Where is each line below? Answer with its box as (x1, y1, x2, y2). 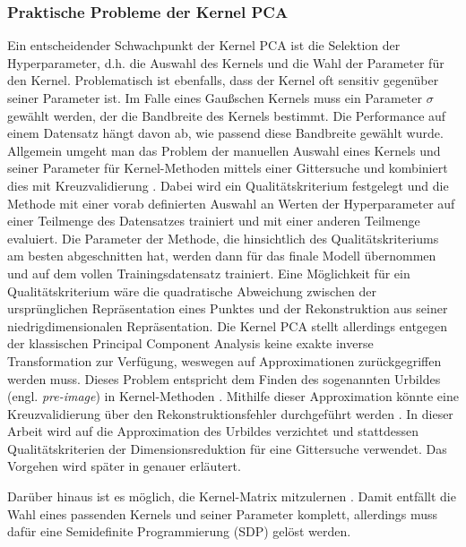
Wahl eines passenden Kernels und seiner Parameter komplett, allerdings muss (7, 504, 438, 523)
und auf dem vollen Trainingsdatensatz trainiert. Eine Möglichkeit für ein (7, 263, 410, 282)
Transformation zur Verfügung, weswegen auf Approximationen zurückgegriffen (7, 351, 442, 370)
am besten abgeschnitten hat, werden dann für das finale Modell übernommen (7, 246, 436, 265)
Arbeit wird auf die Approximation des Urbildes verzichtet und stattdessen (7, 422, 419, 440)
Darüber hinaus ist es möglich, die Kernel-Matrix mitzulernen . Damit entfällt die (7, 487, 456, 506)
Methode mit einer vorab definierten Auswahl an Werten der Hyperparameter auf (7, 193, 455, 212)
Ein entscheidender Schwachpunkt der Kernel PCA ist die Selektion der (7, 36, 401, 55)
